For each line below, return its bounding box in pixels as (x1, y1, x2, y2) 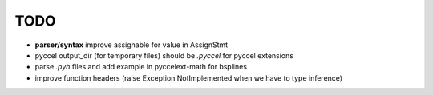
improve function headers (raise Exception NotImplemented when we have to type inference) (34, 73, 343, 83)
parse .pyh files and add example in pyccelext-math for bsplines (34, 62, 248, 72)
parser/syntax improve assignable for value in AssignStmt (34, 40, 229, 49)
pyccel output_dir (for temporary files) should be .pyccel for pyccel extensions (34, 50, 294, 60)
